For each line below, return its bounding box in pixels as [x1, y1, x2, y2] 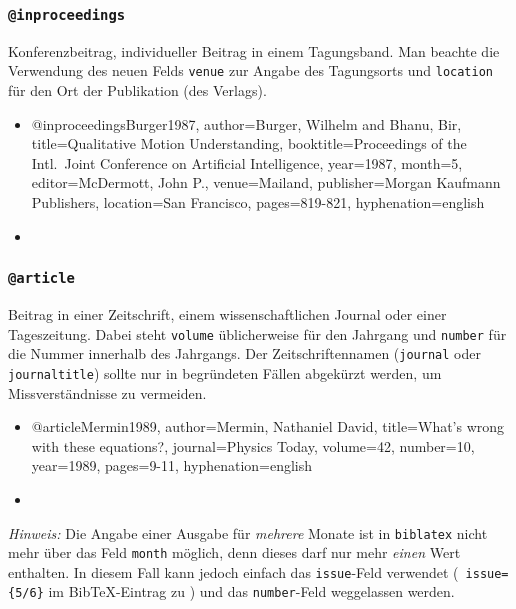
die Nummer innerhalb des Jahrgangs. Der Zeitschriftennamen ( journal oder [8, 343, 481, 364]
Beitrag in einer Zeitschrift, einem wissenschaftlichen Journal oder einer [8, 303, 447, 324]
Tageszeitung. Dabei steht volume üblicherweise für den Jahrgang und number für [8, 323, 507, 344]
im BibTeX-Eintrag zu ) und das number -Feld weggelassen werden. [48, 581, 455, 602]
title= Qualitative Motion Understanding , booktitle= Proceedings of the [31, 133, 467, 154]
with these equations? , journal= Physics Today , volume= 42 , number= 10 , [31, 435, 475, 456]
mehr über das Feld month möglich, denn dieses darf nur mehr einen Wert [8, 542, 461, 563]
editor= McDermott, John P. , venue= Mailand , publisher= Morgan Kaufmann [31, 172, 501, 193]
